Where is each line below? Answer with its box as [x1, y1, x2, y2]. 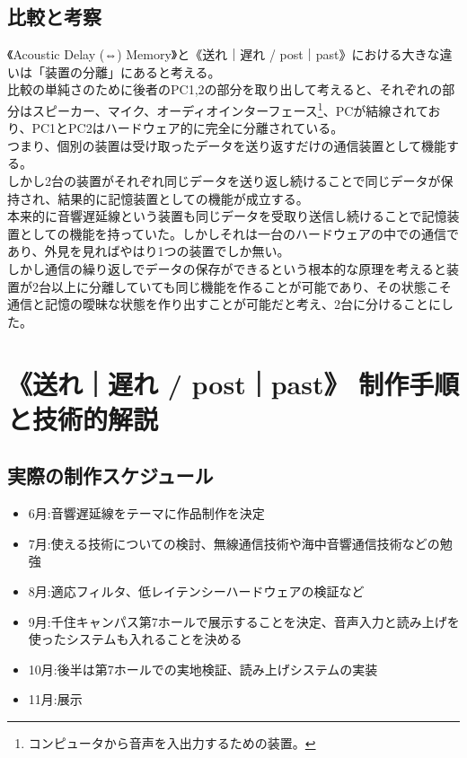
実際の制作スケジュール [7, 462, 214, 489]
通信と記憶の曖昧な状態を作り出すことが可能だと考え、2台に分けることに [7, 295, 441, 313]
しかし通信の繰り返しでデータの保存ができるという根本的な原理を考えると [7, 259, 446, 278]
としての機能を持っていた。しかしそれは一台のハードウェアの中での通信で [19, 224, 459, 242]
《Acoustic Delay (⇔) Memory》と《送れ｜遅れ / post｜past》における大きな [7, 45, 440, 64]
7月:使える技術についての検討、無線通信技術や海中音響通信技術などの [28, 533, 440, 552]
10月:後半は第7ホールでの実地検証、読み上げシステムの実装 [28, 659, 378, 678]
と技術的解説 [7, 400, 159, 436]
